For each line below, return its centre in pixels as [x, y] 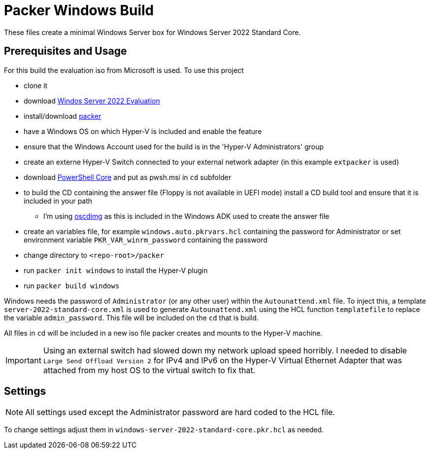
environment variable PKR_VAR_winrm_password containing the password [146, 240]
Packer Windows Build [79, 10]
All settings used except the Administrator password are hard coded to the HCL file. [180, 412]
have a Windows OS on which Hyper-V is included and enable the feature [143, 131]
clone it [36, 85]
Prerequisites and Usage [66, 51]
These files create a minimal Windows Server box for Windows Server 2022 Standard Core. [152, 32]
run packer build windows [72, 285]
